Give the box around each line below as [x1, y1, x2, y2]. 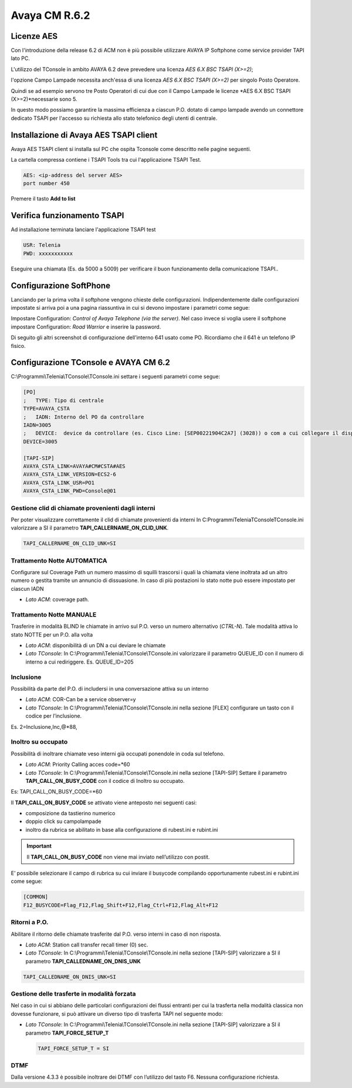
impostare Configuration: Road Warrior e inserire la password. [11, 323, 161, 330]
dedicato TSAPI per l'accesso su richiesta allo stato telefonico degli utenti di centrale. [11, 115, 218, 122]
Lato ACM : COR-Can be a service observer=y [25, 696, 136, 703]
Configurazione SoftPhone [11, 280, 111, 290]
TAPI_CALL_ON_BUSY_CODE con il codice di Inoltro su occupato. [25, 777, 185, 784]
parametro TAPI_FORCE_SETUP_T [25, 1029, 109, 1036]
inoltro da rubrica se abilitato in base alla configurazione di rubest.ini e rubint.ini [25, 826, 218, 833]
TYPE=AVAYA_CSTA [23, 406, 70, 412]
